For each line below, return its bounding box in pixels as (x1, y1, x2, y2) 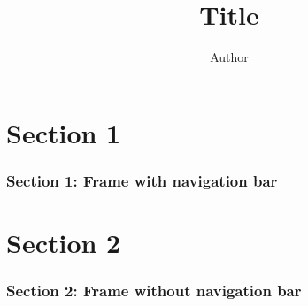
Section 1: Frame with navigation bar (6, 169, 278, 191)
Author (210, 48, 249, 66)
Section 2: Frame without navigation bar (6, 279, 302, 302)
